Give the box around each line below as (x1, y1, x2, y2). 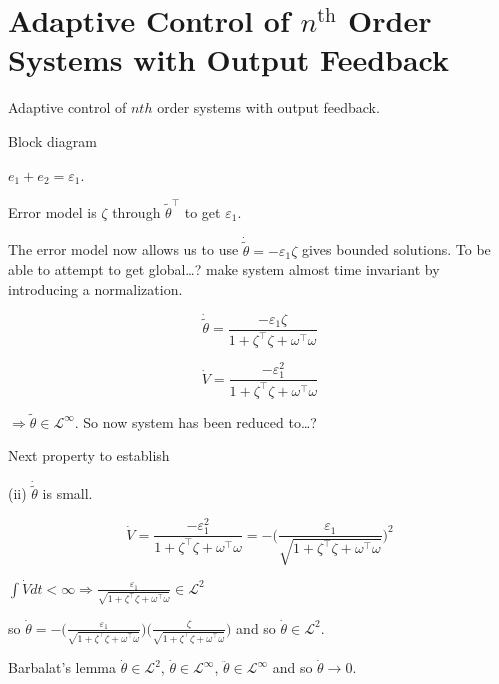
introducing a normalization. (8, 279, 183, 300)
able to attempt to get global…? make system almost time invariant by (8, 259, 440, 280)
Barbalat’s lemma (8, 657, 117, 678)
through (112, 201, 161, 222)
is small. (42, 483, 93, 504)
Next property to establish (8, 445, 170, 466)
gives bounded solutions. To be (301, 239, 491, 260)
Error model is (8, 201, 97, 222)
